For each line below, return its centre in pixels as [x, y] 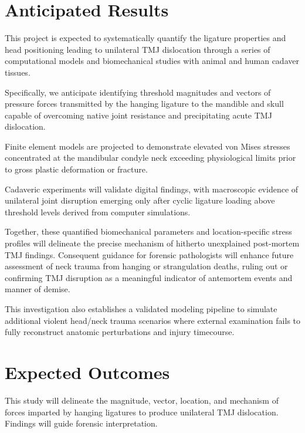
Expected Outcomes [87, 372]
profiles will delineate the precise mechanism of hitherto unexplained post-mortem [152, 243]
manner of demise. [38, 289]
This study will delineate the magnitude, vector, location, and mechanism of [142, 400]
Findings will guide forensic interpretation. [81, 423]
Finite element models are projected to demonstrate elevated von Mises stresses [148, 146]
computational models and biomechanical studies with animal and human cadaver [152, 61]
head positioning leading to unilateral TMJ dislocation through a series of [138, 49]
